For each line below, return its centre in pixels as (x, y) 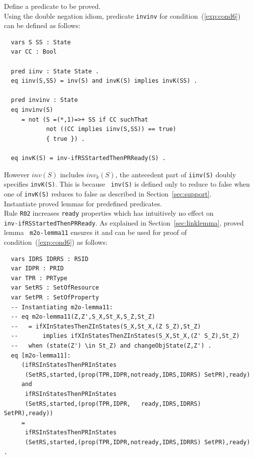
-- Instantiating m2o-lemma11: (62, 307)
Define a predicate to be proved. (52, 6)
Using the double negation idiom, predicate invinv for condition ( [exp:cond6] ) (122, 16)
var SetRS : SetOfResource (55, 288)
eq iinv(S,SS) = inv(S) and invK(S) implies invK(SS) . (104, 81)
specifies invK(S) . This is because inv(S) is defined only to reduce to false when (127, 184)
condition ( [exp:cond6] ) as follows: (56, 242)
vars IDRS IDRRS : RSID (50, 259)
